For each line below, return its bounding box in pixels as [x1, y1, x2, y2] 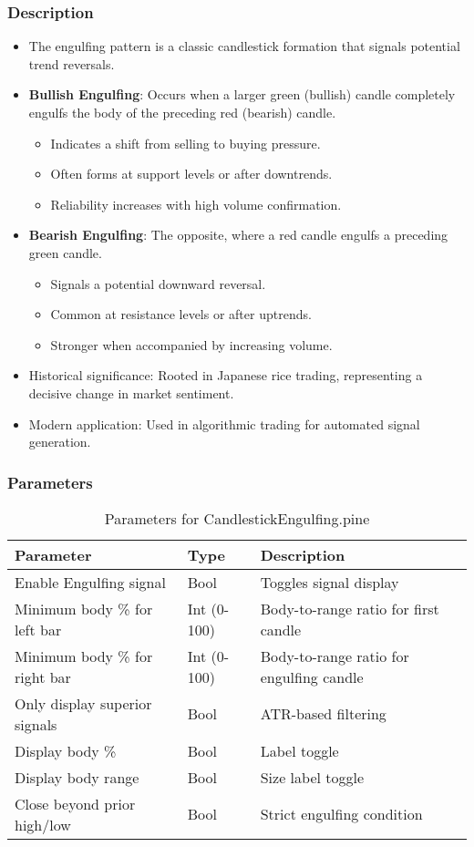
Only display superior [15, 692, 152, 714]
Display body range [15, 766, 139, 788]
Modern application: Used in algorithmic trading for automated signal [28, 414, 420, 433]
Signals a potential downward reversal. [50, 274, 266, 293]
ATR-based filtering [260, 703, 386, 725]
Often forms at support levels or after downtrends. [50, 164, 333, 183]
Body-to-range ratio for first [260, 597, 439, 619]
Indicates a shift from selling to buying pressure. [50, 133, 321, 152]
